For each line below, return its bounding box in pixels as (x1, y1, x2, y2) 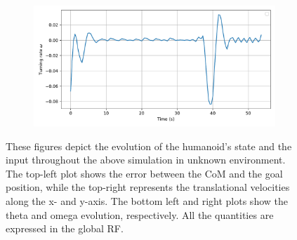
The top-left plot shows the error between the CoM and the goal (6, 166, 283, 180)
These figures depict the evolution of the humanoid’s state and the (6, 138, 292, 153)
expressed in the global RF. (6, 221, 124, 236)
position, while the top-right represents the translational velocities (6, 180, 290, 194)
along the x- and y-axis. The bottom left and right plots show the (6, 193, 288, 208)
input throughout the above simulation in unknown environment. (6, 152, 286, 167)
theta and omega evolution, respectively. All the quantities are (6, 207, 274, 222)
